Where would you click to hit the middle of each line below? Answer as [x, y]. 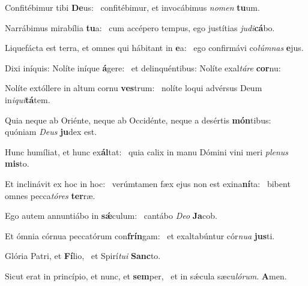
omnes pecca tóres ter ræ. [50, 195]
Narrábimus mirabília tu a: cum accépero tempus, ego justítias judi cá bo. [140, 27]
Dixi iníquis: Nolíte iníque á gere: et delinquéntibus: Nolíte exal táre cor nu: [143, 67]
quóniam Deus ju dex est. [51, 132]
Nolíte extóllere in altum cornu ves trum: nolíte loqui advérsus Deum [134, 88]
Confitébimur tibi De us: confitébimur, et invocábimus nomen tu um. [132, 7]
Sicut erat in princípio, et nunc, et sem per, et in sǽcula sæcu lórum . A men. [146, 276]
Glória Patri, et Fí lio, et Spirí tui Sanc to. [83, 256]
